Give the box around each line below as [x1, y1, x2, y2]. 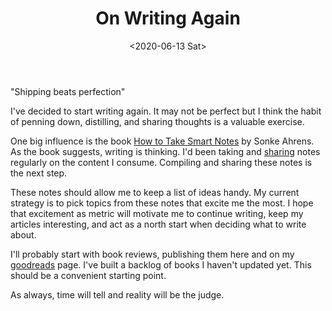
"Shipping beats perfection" [10, 85, 126, 97]
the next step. [10, 167, 68, 179]
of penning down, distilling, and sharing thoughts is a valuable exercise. [10, 115, 305, 127]
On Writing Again [95, 7, 241, 30]
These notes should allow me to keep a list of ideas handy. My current [10, 186, 300, 198]
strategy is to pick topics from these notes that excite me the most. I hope [10, 197, 314, 209]
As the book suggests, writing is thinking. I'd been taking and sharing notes [10, 145, 321, 157]
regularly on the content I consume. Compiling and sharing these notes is [10, 156, 313, 168]
